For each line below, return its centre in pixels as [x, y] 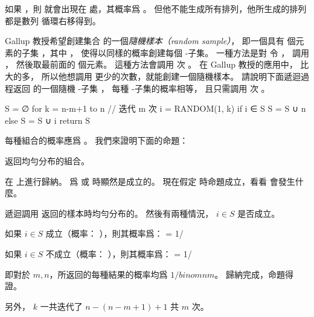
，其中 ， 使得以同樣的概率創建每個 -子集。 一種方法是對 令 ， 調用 [175, 52]
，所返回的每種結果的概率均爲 [108, 274]
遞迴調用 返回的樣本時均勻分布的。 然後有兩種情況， [109, 213]
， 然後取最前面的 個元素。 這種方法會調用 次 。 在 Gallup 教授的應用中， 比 [157, 64]
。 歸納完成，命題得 [254, 274]
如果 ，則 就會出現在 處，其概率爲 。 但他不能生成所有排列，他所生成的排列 [156, 8]
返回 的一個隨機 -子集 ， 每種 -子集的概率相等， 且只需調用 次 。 [141, 88]
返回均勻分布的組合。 [47, 160]
